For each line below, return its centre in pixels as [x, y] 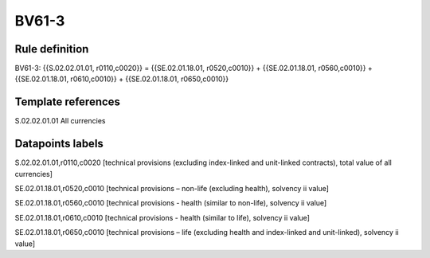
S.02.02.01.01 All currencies [60, 121]
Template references [68, 102]
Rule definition [52, 49]
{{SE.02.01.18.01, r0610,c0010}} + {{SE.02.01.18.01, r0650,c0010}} [122, 79]
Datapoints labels [59, 144]
